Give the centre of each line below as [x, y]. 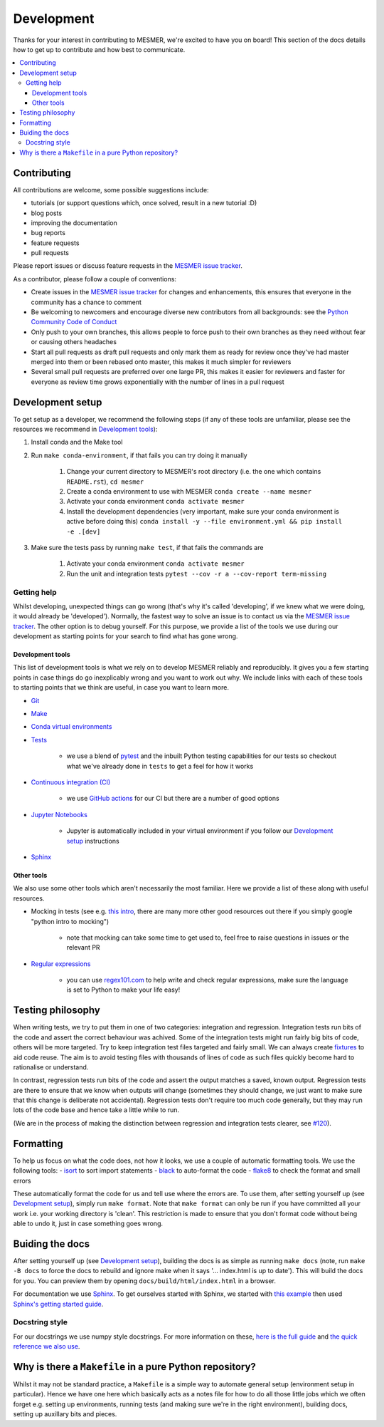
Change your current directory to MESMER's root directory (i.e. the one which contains [194, 472]
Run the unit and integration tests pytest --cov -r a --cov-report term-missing [197, 574]
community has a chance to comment [86, 302]
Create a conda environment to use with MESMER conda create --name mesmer [189, 492]
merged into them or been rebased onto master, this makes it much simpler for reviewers [161, 362]
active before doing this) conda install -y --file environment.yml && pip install [204, 521]
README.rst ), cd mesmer [105, 482]
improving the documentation [74, 223]
